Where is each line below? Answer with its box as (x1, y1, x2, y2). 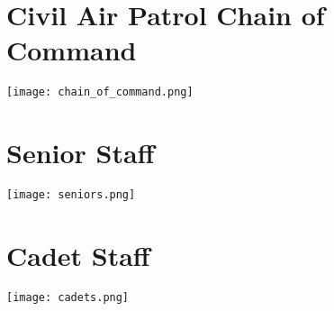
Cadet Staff (6, 236, 150, 273)
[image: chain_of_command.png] (6, 86, 194, 99)
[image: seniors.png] (6, 188, 136, 202)
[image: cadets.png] (6, 290, 130, 304)
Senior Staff (6, 134, 155, 171)
